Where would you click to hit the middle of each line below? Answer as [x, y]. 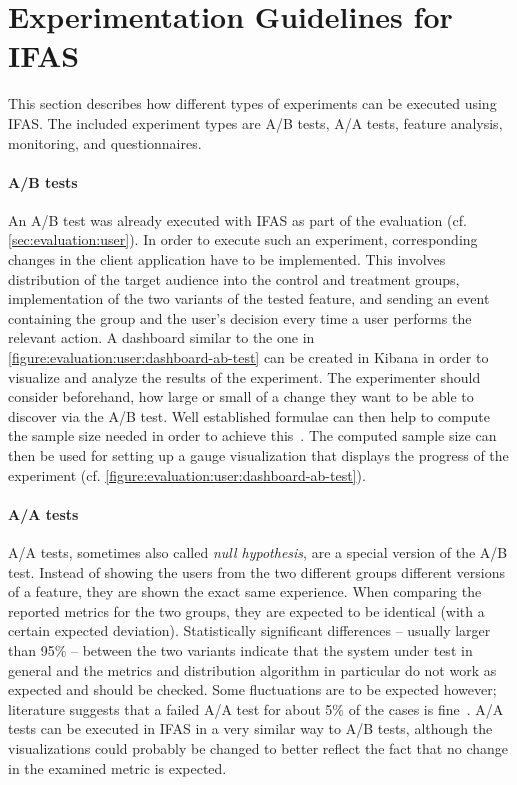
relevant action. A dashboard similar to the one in [161, 337]
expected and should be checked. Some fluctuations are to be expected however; [252, 689]
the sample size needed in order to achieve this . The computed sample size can [252, 435]
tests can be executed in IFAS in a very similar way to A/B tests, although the [250, 728]
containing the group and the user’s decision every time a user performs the [240, 317]
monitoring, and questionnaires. [105, 142]
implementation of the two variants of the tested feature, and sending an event [249, 298]
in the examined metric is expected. [117, 767]
